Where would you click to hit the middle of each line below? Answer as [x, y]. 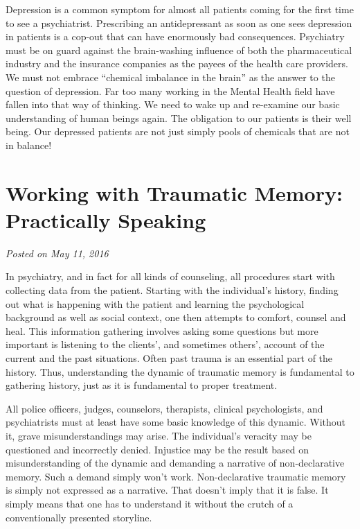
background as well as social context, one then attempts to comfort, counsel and [176, 317]
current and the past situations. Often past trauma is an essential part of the [169, 358]
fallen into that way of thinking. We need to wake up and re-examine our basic [173, 104]
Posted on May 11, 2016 [57, 253]
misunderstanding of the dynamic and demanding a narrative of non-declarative [175, 463]
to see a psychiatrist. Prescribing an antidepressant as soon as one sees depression [179, 23]
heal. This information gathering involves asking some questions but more [162, 330]
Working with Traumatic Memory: [174, 192]
